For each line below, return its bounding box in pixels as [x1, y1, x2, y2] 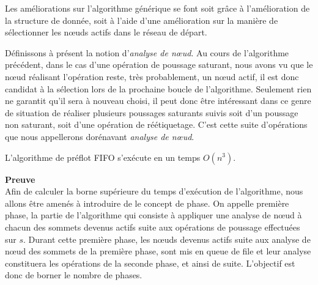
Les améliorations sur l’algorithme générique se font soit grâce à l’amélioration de [5, 2, 310, 14]
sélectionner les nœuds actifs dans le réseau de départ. [5, 26, 207, 39]
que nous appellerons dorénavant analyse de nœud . [5, 130, 194, 142]
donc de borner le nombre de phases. [5, 268, 142, 281]
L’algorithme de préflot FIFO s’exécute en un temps [5, 150, 201, 163]
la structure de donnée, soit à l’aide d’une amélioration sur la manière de [5, 13, 278, 26]
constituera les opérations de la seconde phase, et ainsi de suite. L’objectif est [5, 256, 295, 269]
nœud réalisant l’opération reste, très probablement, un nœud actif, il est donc [5, 70, 299, 83]
